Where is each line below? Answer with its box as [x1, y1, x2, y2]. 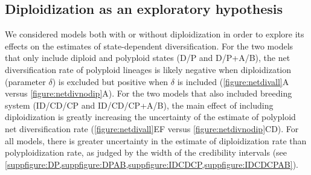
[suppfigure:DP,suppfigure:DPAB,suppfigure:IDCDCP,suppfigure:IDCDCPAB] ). [5, 157, 298, 170]
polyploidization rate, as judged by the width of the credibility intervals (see [5, 146, 287, 159]
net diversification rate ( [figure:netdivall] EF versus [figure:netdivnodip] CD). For [5, 122, 299, 135]
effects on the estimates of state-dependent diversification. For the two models [5, 39, 293, 52]
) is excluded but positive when [52, 75, 168, 87]
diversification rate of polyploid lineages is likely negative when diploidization [5, 63, 292, 75]
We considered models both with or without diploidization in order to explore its [5, 28, 304, 40]
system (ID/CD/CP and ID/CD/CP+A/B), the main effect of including [5, 98, 274, 111]
